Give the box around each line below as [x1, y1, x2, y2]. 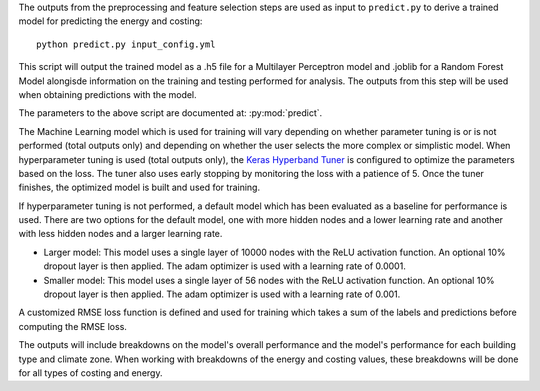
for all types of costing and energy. [18, 366, 163, 379]
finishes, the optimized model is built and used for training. [18, 181, 260, 194]
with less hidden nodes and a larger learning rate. [18, 228, 223, 240]
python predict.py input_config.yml [36, 38, 216, 50]
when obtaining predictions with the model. [18, 88, 197, 100]
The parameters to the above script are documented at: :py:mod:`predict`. [18, 107, 323, 119]
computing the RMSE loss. [18, 320, 127, 332]
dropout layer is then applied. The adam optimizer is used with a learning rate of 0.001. [43, 288, 401, 300]
